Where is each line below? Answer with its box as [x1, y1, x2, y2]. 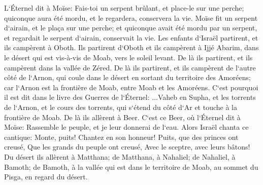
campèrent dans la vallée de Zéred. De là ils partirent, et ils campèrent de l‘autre [4, 62, 256, 72]
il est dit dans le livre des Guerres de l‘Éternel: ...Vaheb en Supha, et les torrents [4, 92, 256, 102]
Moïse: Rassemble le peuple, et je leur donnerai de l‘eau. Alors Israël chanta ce [4, 122, 249, 132]
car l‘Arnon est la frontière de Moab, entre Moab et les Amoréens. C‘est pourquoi [4, 82, 258, 92]
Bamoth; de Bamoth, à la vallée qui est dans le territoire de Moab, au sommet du [4, 161, 258, 172]
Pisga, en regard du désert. [4, 171, 88, 182]
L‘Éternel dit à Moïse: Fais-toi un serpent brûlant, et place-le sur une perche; [4, 3, 244, 13]
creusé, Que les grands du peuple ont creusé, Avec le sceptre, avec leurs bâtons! [4, 141, 250, 152]
